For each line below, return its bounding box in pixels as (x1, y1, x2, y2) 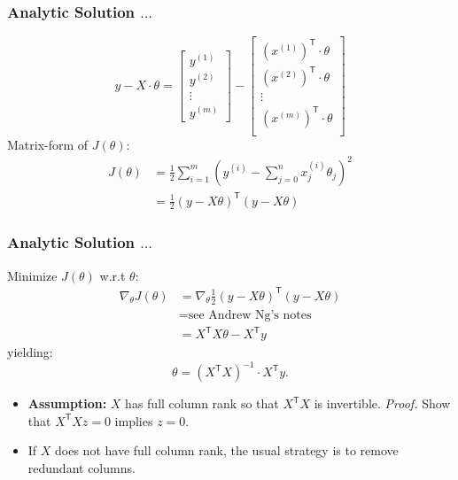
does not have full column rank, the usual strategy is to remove (55, 441, 399, 460)
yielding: (7, 343, 53, 361)
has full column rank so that (125, 394, 279, 413)
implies (114, 411, 153, 430)
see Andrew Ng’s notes (188, 308, 312, 321)
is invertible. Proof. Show (314, 394, 451, 413)
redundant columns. (27, 458, 136, 476)
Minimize (7, 266, 58, 284)
